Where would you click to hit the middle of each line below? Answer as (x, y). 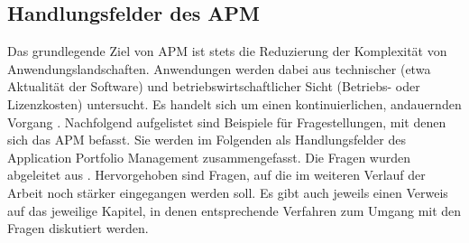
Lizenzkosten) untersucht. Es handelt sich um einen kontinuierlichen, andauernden (234, 103)
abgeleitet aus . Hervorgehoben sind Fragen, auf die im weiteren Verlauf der (216, 175)
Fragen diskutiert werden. (78, 228)
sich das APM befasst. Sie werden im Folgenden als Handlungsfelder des (207, 140)
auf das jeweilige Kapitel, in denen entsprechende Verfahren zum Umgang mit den (234, 210)
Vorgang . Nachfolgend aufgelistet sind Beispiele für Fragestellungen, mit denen (227, 121)
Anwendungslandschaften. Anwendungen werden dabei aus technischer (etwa (219, 68)
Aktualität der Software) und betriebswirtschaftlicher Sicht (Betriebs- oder (214, 86)
